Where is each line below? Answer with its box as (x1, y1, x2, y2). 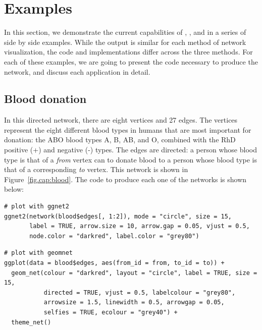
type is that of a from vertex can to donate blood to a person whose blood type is (4, 154, 257, 164)
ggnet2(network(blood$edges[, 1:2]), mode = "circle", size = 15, (4, 212, 232, 220)
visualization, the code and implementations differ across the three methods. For (4, 46, 253, 57)
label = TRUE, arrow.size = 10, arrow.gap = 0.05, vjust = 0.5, (29, 223, 250, 230)
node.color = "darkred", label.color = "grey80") (29, 232, 199, 240)
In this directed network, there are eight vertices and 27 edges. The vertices (4, 115, 238, 125)
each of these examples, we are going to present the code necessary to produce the (4, 56, 258, 67)
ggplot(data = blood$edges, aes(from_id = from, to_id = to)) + (4, 259, 225, 267)
